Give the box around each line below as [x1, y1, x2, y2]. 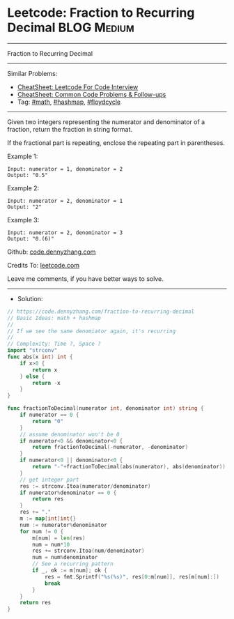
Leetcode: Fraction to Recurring [7, 5, 195, 21]
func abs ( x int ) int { [7, 353, 73, 360]
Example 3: [7, 215, 40, 224]
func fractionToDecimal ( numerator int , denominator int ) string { [7, 405, 204, 412]
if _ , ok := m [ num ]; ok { [32, 567, 108, 574]
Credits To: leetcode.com [7, 261, 80, 269]
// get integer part [19, 476, 79, 483]
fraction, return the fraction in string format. [7, 125, 133, 133]
